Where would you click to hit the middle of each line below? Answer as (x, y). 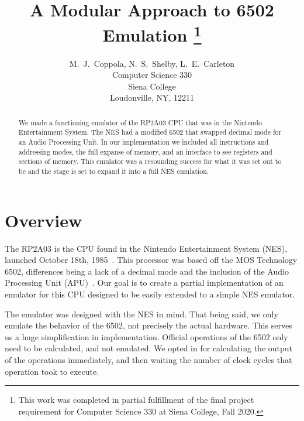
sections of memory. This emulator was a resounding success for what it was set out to (150, 161)
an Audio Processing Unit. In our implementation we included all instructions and (144, 142)
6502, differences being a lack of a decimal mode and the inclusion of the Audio (147, 271)
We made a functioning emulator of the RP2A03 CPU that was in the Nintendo (140, 122)
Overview (44, 220)
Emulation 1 (152, 34)
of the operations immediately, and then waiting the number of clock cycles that (148, 360)
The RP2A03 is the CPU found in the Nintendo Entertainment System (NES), (146, 248)
